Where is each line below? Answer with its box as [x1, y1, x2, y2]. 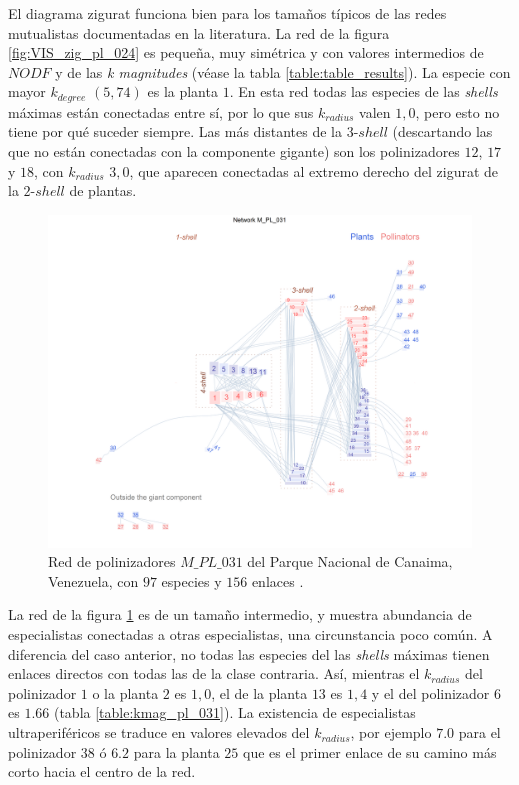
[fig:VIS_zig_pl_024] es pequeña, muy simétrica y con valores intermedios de [8, 42, 484, 63]
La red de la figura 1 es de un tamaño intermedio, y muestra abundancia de [8, 604, 472, 625]
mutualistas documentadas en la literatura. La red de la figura [8, 22, 390, 43]
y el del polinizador [371, 682, 490, 703]
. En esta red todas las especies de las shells [229, 81, 498, 102]
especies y [161, 570, 222, 591]
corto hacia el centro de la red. [8, 761, 196, 782]
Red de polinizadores [48, 551, 176, 572]
